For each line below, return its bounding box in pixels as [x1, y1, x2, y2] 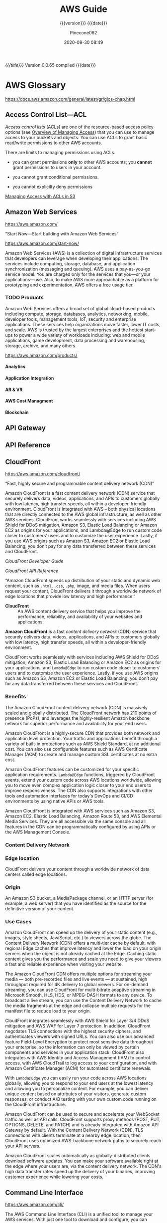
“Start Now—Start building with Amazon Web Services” [5, 230, 119, 236]
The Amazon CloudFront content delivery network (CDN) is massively [5, 704, 148, 710]
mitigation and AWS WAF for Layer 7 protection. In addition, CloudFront [5, 1023, 151, 1029]
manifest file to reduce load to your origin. [5, 1008, 91, 1014]
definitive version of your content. [5, 906, 75, 912]
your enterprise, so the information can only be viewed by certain [5, 1044, 139, 1050]
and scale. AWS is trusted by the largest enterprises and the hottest [5, 327, 144, 333]
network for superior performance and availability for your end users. [5, 720, 147, 726]
